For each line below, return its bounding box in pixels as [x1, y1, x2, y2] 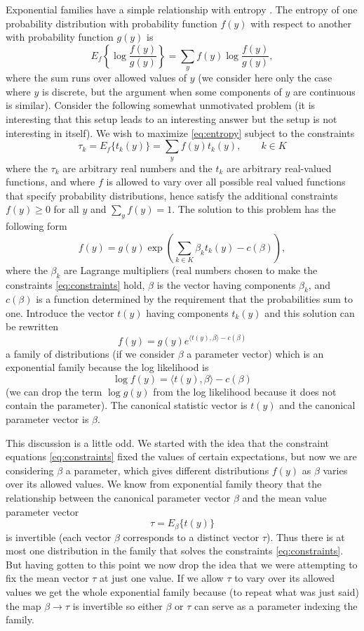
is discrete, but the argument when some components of [42, 84, 282, 98]
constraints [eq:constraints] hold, [6, 277, 145, 292]
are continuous [293, 84, 356, 98]
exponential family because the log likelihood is [6, 360, 209, 375]
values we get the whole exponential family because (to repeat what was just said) [6, 584, 359, 599]
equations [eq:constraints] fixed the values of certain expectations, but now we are [6, 449, 357, 464]
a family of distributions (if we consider [6, 346, 175, 360]
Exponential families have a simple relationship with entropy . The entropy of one [6, 2, 358, 16]
